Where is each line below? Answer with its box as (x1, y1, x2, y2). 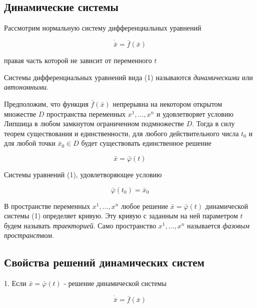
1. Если (4, 278, 26, 288)
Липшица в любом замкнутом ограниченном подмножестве (4, 118, 184, 129)
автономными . (4, 82, 48, 92)
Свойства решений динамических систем (4, 254, 204, 270)
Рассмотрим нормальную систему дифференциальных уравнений (4, 23, 201, 33)
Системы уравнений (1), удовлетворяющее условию (4, 169, 162, 179)
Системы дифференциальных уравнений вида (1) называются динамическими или (4, 72, 253, 82)
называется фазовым (187, 220, 249, 230)
